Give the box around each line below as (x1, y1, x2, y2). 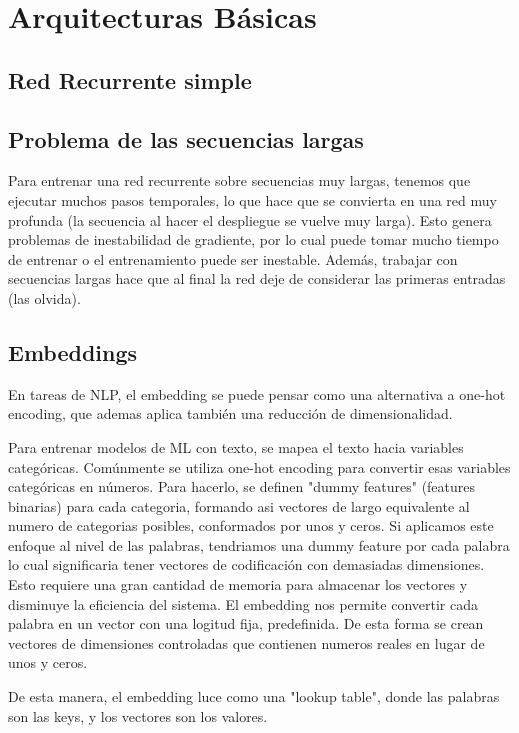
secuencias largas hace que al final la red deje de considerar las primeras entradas (8, 268, 506, 289)
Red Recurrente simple (8, 64, 252, 95)
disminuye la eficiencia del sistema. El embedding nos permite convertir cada (8, 593, 478, 614)
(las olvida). (8, 287, 81, 308)
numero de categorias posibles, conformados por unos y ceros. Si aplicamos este (8, 515, 494, 536)
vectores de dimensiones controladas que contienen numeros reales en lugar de (8, 632, 485, 653)
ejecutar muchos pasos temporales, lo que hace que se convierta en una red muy (8, 189, 497, 210)
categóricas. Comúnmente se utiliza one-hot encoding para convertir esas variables (8, 456, 511, 477)
